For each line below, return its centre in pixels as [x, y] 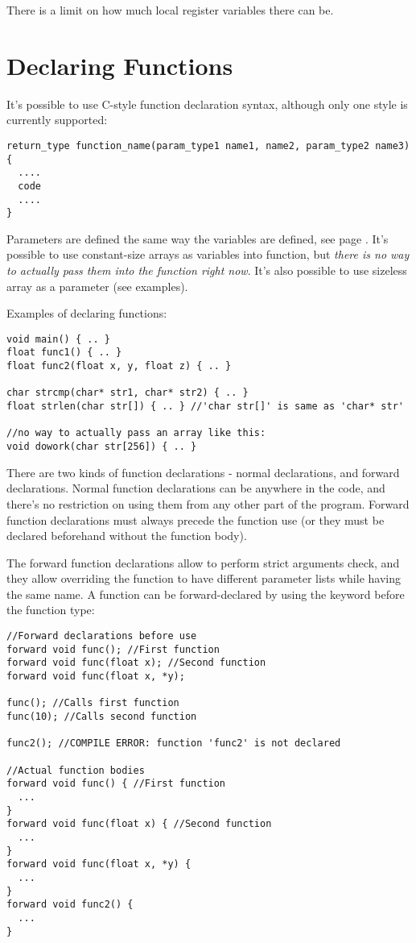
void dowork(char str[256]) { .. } [102, 447]
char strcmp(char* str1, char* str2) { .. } [128, 393]
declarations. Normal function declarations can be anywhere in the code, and [196, 488]
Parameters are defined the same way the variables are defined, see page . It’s [198, 238]
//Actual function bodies [76, 770]
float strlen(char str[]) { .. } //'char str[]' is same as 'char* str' [205, 407]
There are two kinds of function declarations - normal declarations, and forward [203, 472]
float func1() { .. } [64, 353]
